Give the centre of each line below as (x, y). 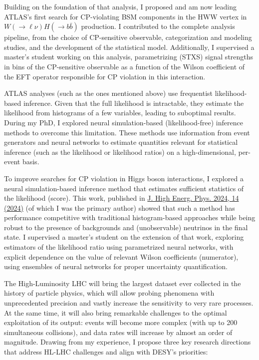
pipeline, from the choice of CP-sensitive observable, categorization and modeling (128, 37)
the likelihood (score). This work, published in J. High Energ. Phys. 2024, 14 (122, 198)
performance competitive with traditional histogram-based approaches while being (130, 217)
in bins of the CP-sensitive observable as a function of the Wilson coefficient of (125, 66)
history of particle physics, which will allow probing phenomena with (109, 293)
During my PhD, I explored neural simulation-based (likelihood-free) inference (124, 122)
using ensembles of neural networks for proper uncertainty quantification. (116, 266)
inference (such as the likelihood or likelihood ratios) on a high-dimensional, (120, 152)
